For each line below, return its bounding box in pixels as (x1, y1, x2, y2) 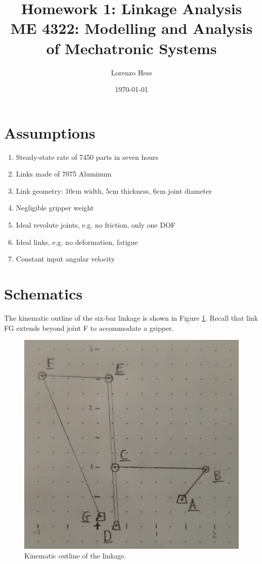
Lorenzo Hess (111, 67, 152, 77)
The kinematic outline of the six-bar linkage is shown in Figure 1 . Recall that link (4, 312, 258, 323)
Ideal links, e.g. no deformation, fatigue (16, 236, 138, 247)
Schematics (4, 283, 82, 303)
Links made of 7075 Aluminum (16, 168, 112, 179)
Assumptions (4, 122, 96, 143)
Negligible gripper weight (16, 202, 94, 213)
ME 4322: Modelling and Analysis (10, 18, 253, 38)
